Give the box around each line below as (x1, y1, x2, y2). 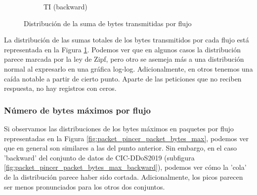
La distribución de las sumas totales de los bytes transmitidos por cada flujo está (4, 35, 249, 45)
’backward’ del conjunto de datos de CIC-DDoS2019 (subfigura (4, 152, 195, 162)
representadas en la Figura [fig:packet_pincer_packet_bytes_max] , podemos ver (4, 133, 249, 143)
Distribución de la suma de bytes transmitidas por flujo (24, 18, 192, 28)
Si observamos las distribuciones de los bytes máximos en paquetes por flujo (4, 123, 234, 133)
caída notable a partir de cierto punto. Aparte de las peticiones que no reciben (4, 73, 242, 83)
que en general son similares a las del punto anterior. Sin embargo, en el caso (4, 143, 237, 153)
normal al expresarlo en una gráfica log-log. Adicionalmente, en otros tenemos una (4, 63, 253, 74)
